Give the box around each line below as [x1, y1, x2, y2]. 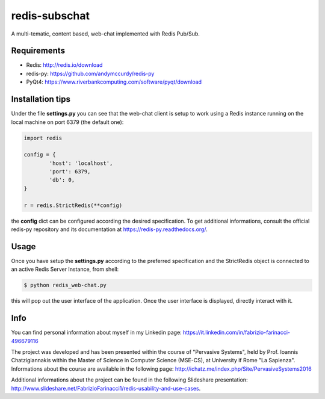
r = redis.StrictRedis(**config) [23, 202, 123, 209]
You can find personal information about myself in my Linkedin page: [11, 329, 182, 336]
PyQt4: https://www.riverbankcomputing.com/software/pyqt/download [26, 78, 202, 85]
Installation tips [11, 94, 70, 105]
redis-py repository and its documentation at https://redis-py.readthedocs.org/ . [11, 226, 208, 233]
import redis [23, 134, 63, 141]
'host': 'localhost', [49, 159, 113, 167]
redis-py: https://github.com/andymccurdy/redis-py [26, 70, 155, 77]
